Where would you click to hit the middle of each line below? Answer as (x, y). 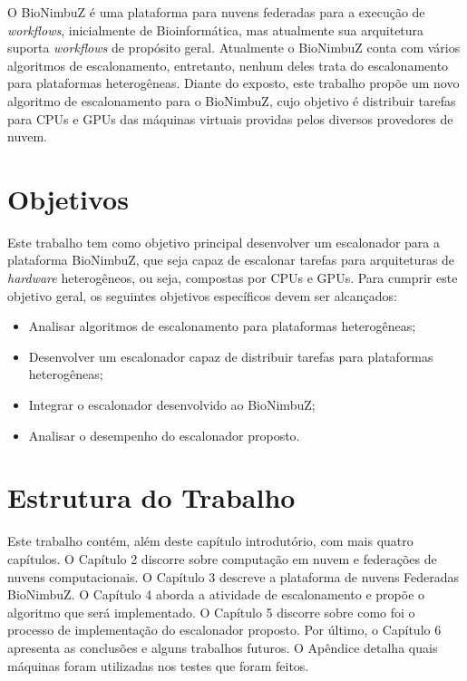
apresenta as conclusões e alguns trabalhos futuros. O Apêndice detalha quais (223, 647)
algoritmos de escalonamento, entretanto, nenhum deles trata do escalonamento (228, 65)
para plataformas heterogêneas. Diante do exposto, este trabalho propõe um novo (233, 83)
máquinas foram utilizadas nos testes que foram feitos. (158, 665)
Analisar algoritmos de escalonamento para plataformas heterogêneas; (222, 326)
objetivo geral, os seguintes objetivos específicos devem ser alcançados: (202, 295)
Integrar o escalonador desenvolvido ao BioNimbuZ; (172, 405)
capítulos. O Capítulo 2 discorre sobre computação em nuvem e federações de (222, 558)
